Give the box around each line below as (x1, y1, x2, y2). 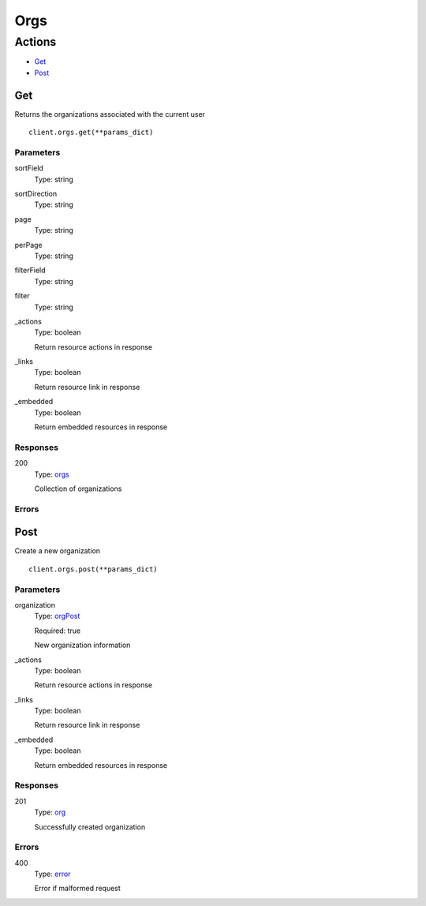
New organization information (34, 640, 131, 650)
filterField (14, 265, 47, 275)
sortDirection (14, 189, 58, 198)
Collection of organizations (34, 484, 122, 493)
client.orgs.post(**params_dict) (28, 564, 158, 574)
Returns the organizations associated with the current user (14, 109, 205, 118)
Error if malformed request (34, 884, 121, 893)
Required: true (34, 626, 81, 635)
